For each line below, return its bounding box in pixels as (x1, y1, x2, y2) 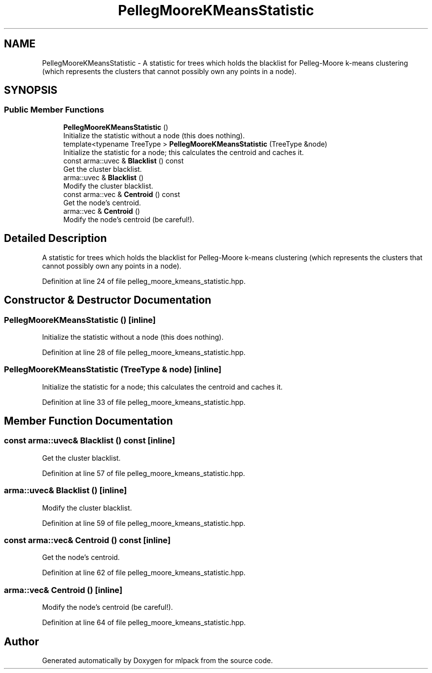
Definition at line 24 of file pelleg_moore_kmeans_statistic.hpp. (42, 277, 246, 285)
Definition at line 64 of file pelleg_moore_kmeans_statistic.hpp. (42, 618, 246, 627)
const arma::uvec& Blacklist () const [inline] (4, 435, 175, 446)
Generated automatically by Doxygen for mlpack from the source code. (42, 656, 273, 665)
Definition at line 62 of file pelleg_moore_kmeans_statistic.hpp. (42, 568, 246, 577)
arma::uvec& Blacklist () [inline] (4, 485, 127, 496)
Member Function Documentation (4, 415, 173, 428)
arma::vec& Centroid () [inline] (4, 585, 123, 595)
